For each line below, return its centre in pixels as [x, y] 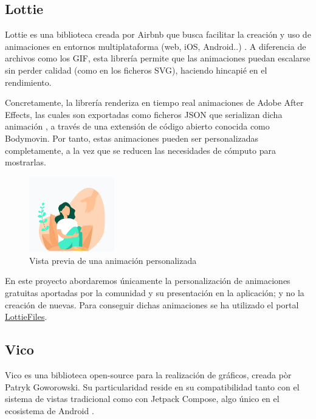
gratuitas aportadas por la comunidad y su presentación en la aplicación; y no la [155, 293]
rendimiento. [28, 82]
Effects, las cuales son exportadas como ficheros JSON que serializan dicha [144, 114]
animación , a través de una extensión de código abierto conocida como [137, 126]
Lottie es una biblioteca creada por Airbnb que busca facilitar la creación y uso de [158, 34]
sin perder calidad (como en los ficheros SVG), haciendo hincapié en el [136, 70]
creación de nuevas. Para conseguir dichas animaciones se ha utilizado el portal [152, 304]
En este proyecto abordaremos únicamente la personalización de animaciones [148, 281]
